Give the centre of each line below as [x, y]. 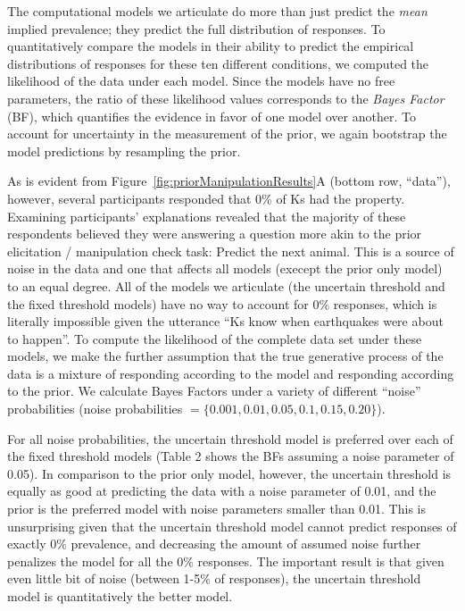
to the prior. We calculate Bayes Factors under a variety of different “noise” [214, 391]
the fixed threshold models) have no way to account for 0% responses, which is [222, 303]
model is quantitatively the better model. [120, 596]
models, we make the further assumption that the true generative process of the [225, 356]
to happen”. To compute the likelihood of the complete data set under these [215, 338]
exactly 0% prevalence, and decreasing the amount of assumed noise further [214, 544]
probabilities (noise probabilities [95, 409]
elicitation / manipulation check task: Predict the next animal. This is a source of [231, 251]
